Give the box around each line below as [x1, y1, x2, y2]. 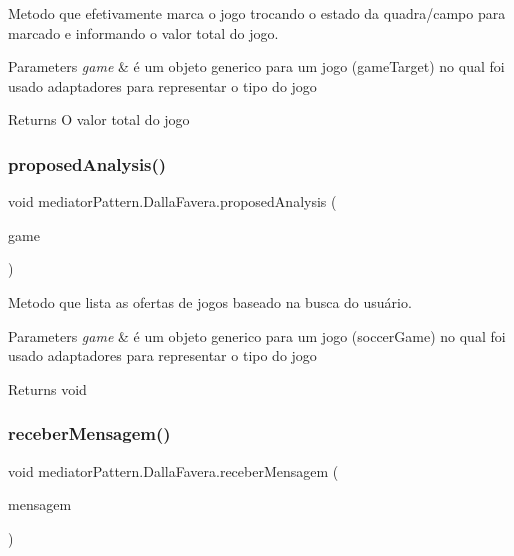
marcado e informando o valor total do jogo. [8, 22, 279, 43]
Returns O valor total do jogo [8, 109, 190, 130]
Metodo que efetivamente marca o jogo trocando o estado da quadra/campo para [8, 3, 506, 23]
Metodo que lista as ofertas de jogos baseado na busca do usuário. [8, 291, 412, 312]
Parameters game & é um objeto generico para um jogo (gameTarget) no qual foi [8, 56, 505, 77]
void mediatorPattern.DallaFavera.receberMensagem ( [8, 460, 339, 481]
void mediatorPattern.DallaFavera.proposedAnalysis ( [8, 191, 337, 212]
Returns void [8, 378, 87, 399]
